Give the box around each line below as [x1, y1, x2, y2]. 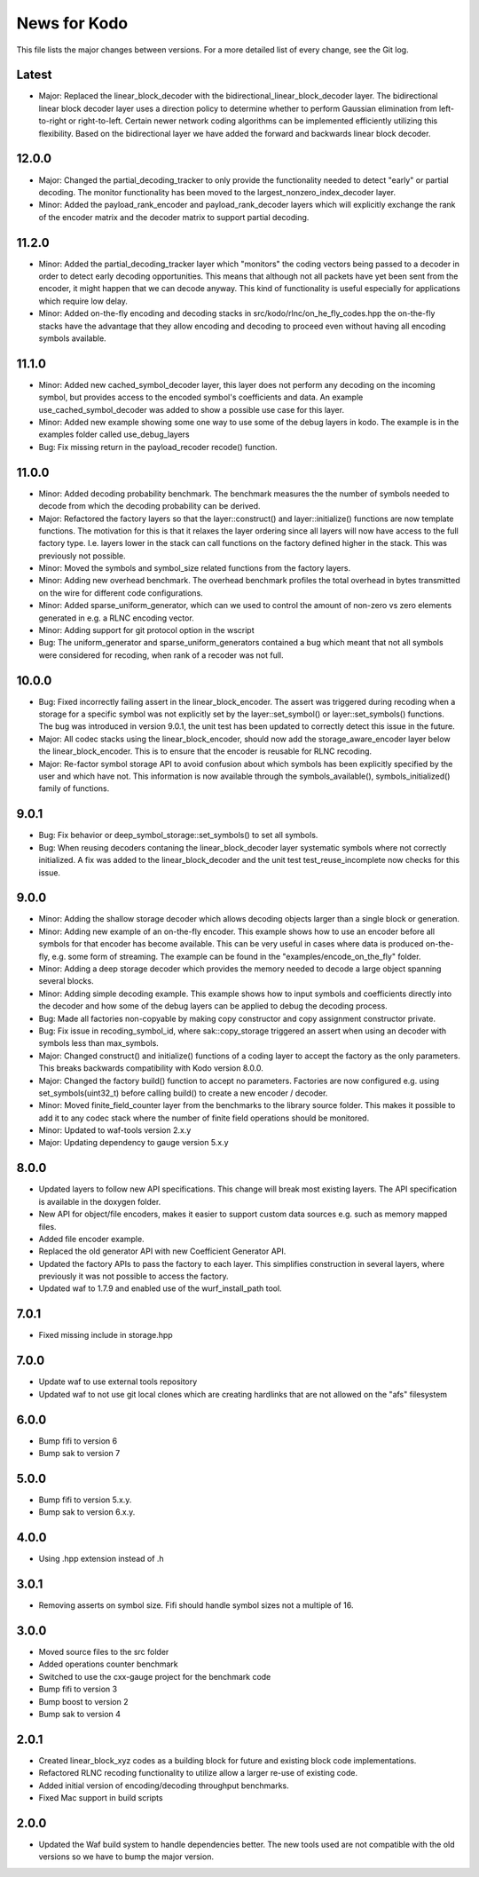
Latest [16, 67, 52, 83]
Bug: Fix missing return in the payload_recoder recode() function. [38, 441, 279, 452]
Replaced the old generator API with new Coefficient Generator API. [38, 1246, 287, 1256]
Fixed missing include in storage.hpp [38, 1330, 173, 1341]
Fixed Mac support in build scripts [38, 1793, 163, 1803]
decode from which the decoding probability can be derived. [38, 501, 261, 511]
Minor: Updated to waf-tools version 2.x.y [38, 1125, 192, 1136]
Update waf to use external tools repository [38, 1376, 198, 1387]
